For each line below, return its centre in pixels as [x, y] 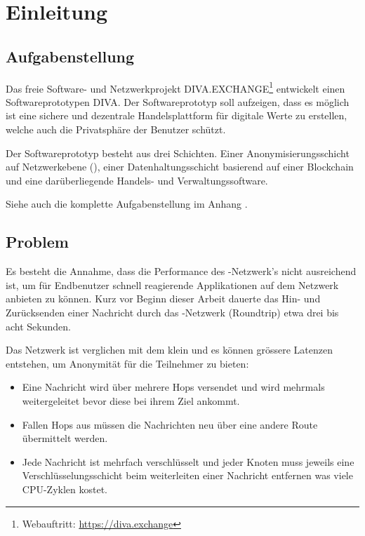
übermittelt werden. [65, 438]
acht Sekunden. [38, 326]
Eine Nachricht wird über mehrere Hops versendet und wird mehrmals [173, 387]
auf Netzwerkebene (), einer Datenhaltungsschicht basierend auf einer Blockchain [180, 167]
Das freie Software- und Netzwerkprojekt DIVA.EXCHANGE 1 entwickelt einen [175, 87]
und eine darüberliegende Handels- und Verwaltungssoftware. [137, 180]
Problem [37, 242]
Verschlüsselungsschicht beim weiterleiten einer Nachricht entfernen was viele [187, 475]
